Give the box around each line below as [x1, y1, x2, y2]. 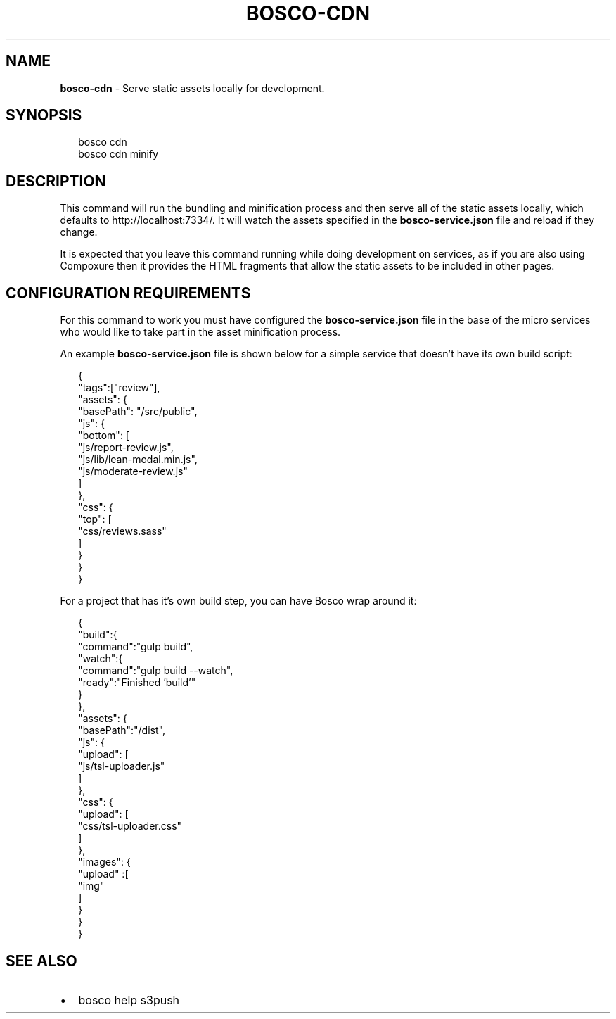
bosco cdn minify [78, 148, 159, 160]
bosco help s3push [78, 992, 180, 1007]
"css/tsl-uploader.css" [78, 820, 182, 833]
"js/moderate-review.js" [78, 465, 188, 478]
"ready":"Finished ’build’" [78, 676, 196, 689]
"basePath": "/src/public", [78, 405, 198, 418]
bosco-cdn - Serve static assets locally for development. [60, 82, 325, 94]
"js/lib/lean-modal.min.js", [78, 453, 198, 466]
